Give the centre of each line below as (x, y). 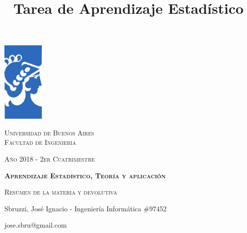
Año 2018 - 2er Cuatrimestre (50, 159)
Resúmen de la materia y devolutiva (61, 192)
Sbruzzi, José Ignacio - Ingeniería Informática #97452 (86, 208)
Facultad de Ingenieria (40, 142)
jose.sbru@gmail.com (36, 225)
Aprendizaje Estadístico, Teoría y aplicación (85, 175)
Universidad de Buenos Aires (49, 132)
